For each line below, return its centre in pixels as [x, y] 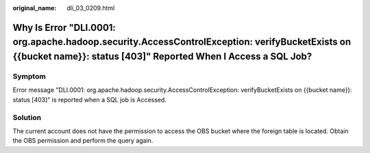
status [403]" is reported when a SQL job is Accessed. [90, 99]
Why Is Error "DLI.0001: [64, 27]
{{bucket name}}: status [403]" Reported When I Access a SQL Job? [162, 56]
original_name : [35, 8]
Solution [27, 117]
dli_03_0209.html [91, 8]
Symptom [29, 76]
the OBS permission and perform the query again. [83, 141]
